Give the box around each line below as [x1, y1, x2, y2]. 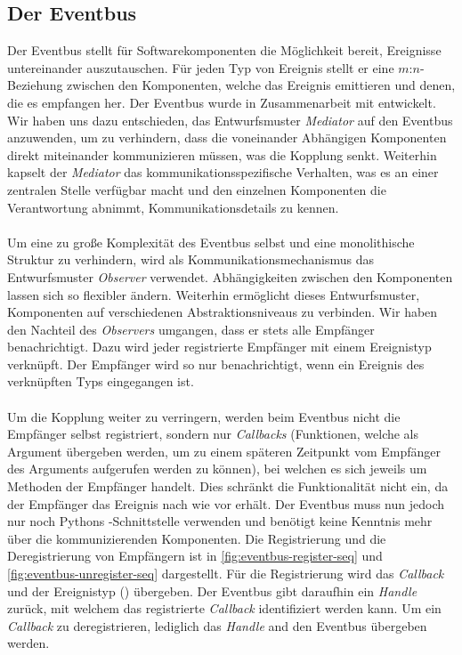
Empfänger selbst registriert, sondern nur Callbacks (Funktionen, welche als [7, 425, 419, 443]
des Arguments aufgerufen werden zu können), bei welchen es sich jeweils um [7, 459, 427, 478]
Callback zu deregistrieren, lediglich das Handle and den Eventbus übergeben [7, 616, 427, 635]
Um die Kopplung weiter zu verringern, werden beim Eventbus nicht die [7, 407, 401, 425]
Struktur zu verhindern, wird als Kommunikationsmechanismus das [7, 250, 375, 269]
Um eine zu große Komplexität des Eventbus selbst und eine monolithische [7, 232, 415, 251]
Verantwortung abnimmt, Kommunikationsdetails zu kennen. [7, 198, 339, 216]
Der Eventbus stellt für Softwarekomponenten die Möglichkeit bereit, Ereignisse [7, 41, 442, 60]
